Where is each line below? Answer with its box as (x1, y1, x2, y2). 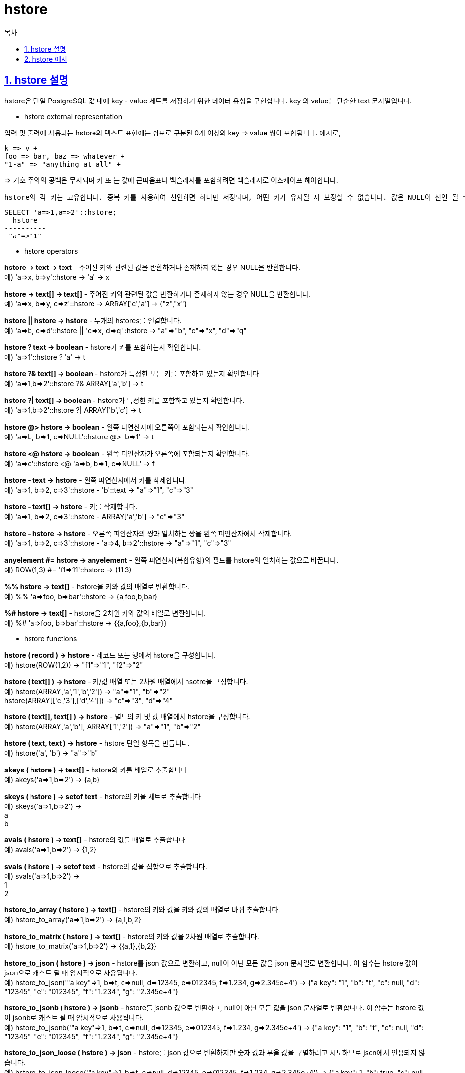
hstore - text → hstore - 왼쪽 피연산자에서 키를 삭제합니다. (4, 475, 187, 484)
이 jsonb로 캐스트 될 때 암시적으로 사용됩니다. (4, 1013, 144, 1022)
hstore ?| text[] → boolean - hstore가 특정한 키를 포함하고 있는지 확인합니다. (4, 396, 245, 404)
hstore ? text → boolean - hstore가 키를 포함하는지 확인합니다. (4, 342, 201, 351)
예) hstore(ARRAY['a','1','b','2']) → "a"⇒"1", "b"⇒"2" (4, 687, 170, 696)
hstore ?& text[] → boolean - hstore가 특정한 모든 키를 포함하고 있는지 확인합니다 (4, 369, 259, 378)
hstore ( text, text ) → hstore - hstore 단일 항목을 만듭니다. (4, 738, 190, 747)
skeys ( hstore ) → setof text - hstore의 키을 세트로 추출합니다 (4, 792, 201, 801)
